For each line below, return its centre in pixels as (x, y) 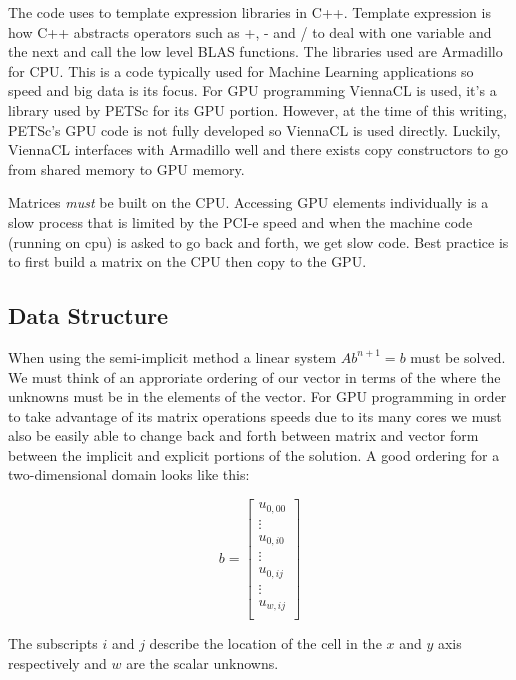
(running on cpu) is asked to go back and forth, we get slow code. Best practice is (258, 241)
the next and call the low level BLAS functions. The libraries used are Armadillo (255, 51)
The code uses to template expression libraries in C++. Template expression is (249, 12)
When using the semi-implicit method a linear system (172, 356)
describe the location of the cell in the (265, 643)
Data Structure (88, 315)
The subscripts (53, 643)
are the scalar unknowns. (202, 662)
